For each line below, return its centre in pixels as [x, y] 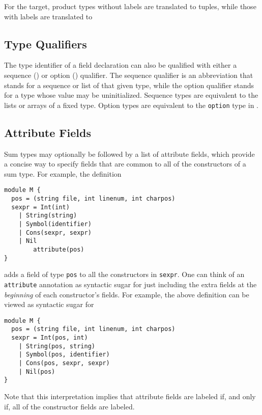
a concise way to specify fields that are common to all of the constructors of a [125, 164]
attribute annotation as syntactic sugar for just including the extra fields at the [130, 284]
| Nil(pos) [37, 371]
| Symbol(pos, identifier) [64, 355]
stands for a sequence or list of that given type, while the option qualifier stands [129, 85]
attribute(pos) [59, 250]
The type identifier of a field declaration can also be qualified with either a [121, 65]
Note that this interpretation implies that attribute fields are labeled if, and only [130, 396]
